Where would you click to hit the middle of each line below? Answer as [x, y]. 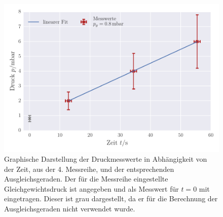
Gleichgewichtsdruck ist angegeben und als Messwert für [91, 188]
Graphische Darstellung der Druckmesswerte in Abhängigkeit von [106, 159]
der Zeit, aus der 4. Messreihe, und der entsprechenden [89, 169]
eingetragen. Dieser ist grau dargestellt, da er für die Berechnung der [111, 198]
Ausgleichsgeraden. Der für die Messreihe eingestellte [86, 179]
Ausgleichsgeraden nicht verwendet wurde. [70, 209]
